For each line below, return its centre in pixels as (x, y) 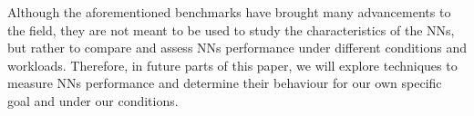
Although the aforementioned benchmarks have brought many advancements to (229, 12)
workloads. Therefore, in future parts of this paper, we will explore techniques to (232, 65)
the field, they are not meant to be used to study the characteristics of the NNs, (231, 29)
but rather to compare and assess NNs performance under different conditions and (237, 48)
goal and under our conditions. (93, 100)
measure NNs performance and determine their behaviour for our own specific (225, 83)
